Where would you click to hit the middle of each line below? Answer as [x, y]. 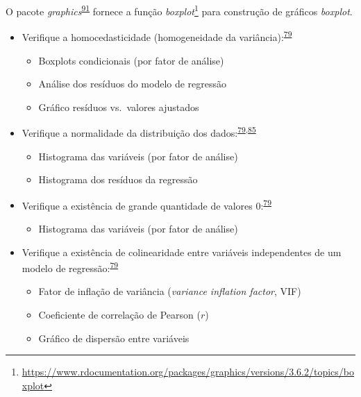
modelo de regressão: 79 [70, 267]
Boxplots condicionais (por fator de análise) [131, 60]
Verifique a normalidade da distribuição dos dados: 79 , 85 [139, 132]
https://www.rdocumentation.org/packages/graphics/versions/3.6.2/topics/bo [188, 372]
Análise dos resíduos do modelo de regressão [133, 84]
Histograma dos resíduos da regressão [118, 179]
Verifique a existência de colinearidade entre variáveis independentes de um [182, 252]
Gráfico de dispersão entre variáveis [114, 338]
